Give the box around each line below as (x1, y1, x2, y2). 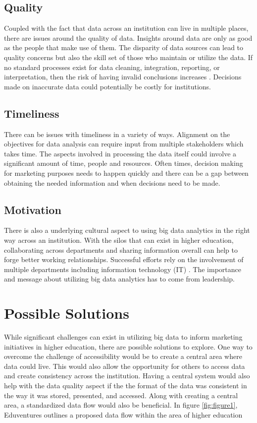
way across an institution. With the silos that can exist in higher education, (4, 234, 234, 245)
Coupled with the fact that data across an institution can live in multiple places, (4, 23, 249, 33)
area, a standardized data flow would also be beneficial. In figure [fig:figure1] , (4, 400, 238, 410)
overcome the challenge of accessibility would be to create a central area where (4, 351, 242, 361)
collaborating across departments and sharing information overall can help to (4, 244, 238, 255)
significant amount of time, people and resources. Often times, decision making (4, 158, 243, 168)
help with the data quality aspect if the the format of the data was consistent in (4, 380, 247, 390)
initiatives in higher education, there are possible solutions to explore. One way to (4, 341, 253, 352)
